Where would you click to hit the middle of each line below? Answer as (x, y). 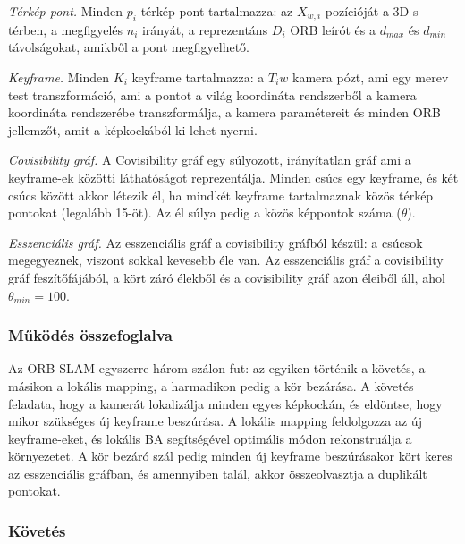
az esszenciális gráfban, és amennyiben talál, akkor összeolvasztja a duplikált (218, 473)
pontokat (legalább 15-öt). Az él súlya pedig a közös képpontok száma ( (205, 212)
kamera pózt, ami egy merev (371, 76)
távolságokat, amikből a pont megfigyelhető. (129, 47)
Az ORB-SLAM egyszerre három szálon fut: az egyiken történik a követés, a (217, 368)
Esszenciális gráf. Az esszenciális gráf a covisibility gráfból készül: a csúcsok (216, 242)
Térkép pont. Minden (66, 11)
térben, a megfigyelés (66, 29)
